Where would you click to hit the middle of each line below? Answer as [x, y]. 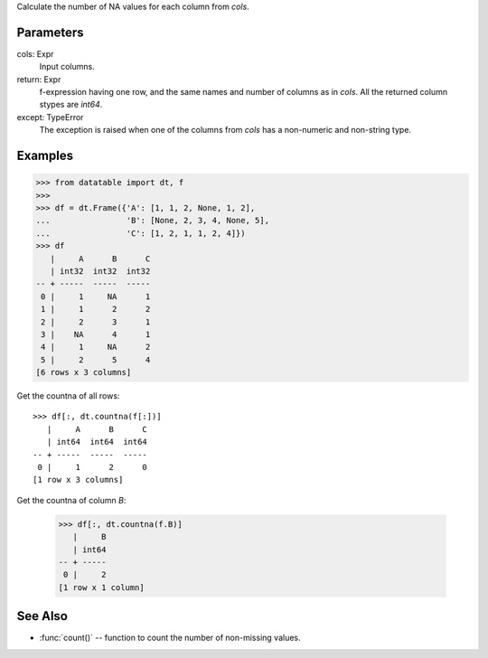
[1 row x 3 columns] [78, 480]
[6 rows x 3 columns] [84, 372]
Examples [45, 156]
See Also [42, 616]
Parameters [50, 32]
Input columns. [67, 67]
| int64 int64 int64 [97, 442]
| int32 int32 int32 [100, 271]
